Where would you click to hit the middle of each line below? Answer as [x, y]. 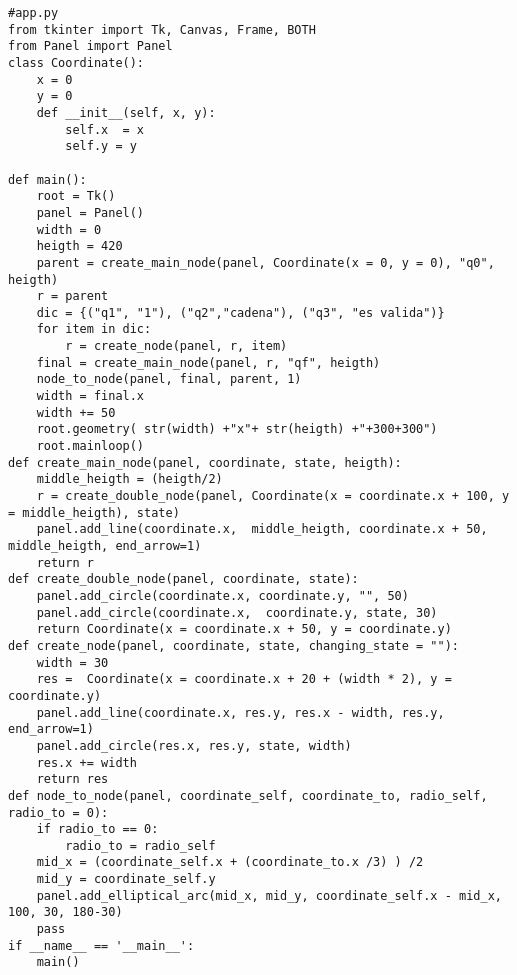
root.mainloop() [90, 446]
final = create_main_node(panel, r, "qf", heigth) [208, 362]
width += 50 [76, 412]
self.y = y [101, 146]
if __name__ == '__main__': [101, 945]
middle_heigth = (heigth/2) [129, 479]
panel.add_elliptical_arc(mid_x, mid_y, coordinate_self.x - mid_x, [269, 895]
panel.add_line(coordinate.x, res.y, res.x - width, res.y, [240, 712]
